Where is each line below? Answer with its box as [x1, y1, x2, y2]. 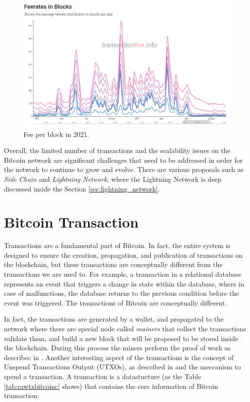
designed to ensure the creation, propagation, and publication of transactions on [4, 249, 243, 260]
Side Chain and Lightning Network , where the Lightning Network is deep [4, 173, 222, 184]
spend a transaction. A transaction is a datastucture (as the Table [4, 371, 201, 381]
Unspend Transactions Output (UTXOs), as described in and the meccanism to [4, 362, 241, 372]
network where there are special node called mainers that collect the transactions [4, 324, 246, 334]
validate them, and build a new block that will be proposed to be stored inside [4, 333, 238, 343]
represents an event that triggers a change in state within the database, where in [4, 278, 245, 288]
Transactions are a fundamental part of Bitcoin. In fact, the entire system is [4, 240, 231, 250]
